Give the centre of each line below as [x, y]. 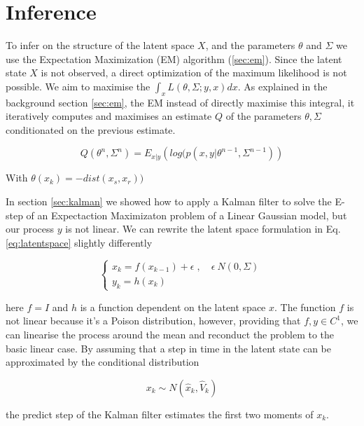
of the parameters [264, 116]
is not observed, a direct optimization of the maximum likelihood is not [194, 73]
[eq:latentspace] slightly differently [79, 242]
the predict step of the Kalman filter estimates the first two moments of [160, 414]
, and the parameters [250, 45]
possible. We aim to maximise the [78, 86]
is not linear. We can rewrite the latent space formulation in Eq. [203, 229]
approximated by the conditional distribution [103, 362]
